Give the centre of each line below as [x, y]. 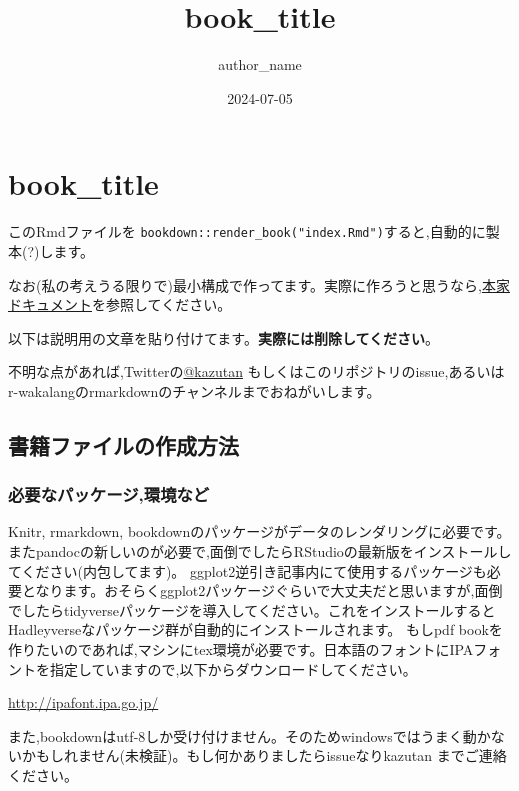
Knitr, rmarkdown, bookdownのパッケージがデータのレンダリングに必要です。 [259, 531]
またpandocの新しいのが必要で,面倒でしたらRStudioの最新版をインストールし [260, 551]
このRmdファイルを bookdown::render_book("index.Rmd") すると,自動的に [247, 231]
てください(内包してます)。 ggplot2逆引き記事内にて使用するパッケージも [247, 570]
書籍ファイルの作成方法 [123, 444]
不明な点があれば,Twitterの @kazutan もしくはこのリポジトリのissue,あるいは [256, 371]
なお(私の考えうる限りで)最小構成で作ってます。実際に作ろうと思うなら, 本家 [259, 284]
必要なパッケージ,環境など [109, 494]
